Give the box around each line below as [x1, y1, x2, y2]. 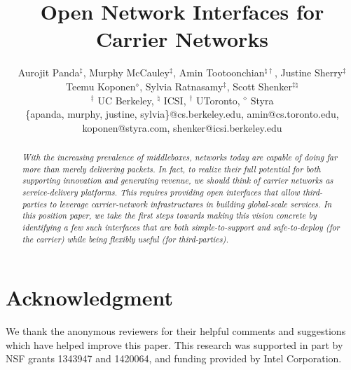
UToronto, [195, 92, 240, 107]
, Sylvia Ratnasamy [139, 78, 223, 93]
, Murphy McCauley [83, 65, 170, 80]
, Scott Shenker [226, 78, 293, 93]
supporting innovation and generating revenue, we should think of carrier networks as [22, 174, 333, 186]
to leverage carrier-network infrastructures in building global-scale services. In [49, 198, 332, 210]
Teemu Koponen [65, 78, 136, 93]
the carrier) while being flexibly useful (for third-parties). [22, 233, 229, 245]
